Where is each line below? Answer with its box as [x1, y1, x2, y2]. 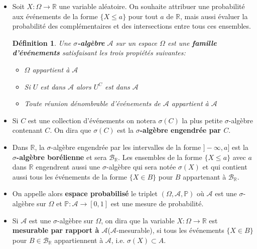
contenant [12, 125, 43, 135]
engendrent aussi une [36, 161, 100, 172]
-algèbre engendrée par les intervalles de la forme [51, 141, 201, 152]
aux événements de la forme [12, 11, 98, 21]
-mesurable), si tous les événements [116, 225, 224, 235]
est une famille [167, 37, 217, 48]
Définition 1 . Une [12, 37, 71, 48]
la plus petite [182, 115, 223, 125]
